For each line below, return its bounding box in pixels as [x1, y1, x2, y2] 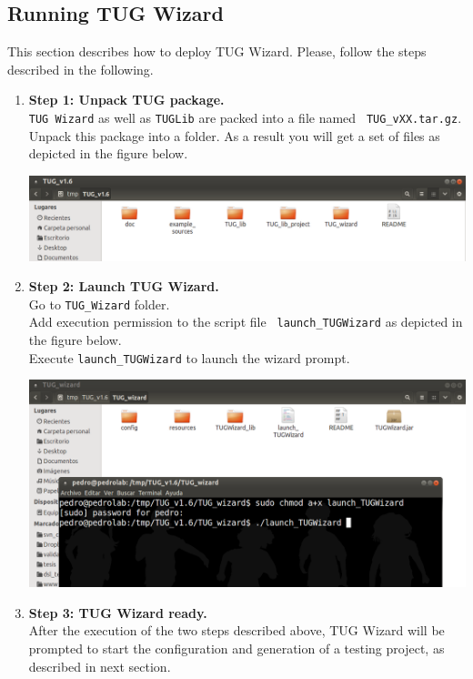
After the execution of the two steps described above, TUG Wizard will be [28, 621, 445, 640]
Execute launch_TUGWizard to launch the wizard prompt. [28, 348, 350, 367]
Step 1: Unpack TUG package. [28, 90, 225, 109]
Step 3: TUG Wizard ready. [28, 603, 207, 622]
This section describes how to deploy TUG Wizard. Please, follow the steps [7, 42, 427, 61]
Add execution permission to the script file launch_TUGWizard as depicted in [28, 312, 463, 331]
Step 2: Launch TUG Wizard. [28, 277, 219, 296]
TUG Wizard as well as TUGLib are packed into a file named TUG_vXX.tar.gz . [28, 107, 462, 127]
